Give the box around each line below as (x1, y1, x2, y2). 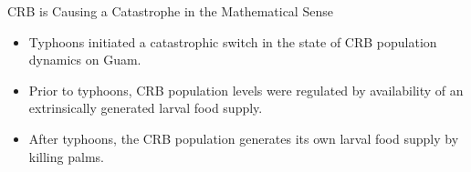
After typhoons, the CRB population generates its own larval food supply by (28, 128, 459, 147)
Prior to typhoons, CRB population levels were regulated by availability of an (28, 80, 464, 99)
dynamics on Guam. (28, 50, 141, 69)
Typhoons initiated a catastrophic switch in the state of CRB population (28, 32, 437, 51)
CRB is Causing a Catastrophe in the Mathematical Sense (7, 2, 333, 20)
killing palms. (28, 147, 104, 166)
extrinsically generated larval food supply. (28, 98, 263, 117)
